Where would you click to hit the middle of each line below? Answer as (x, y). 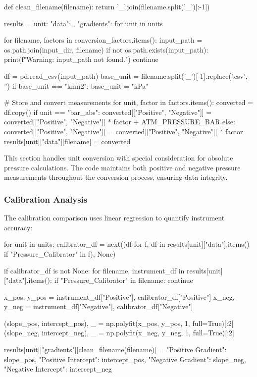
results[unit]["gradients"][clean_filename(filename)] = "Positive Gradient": (115, 350)
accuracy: (18, 227)
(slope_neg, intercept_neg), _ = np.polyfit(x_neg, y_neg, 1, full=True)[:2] (119, 333)
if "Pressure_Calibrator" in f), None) (60, 253)
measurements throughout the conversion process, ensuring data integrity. (116, 177)
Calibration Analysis (46, 199)
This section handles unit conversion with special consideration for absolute (119, 158)
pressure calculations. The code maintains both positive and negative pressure (122, 167)
